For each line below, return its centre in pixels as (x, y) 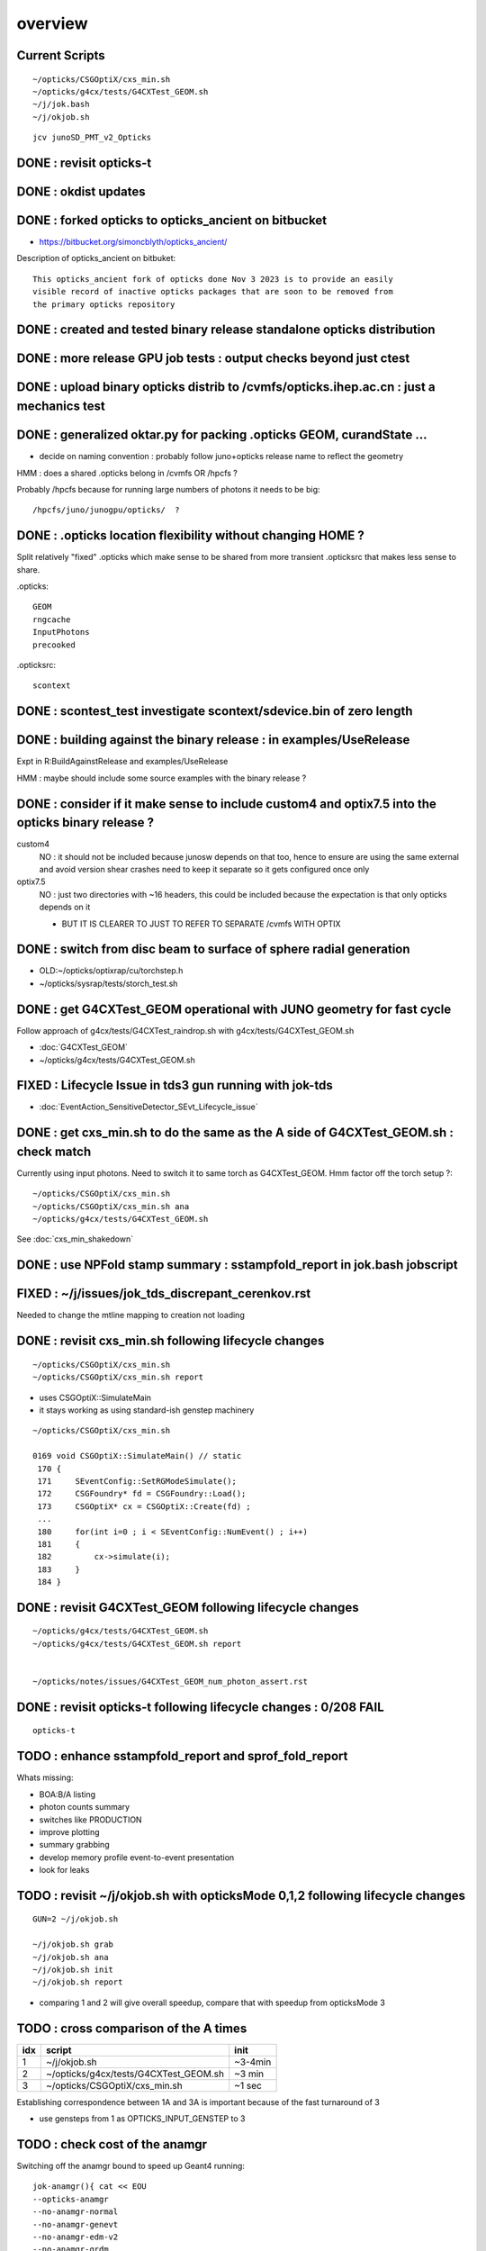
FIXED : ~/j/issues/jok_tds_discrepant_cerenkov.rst (164, 1293)
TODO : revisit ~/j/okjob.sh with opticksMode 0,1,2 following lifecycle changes (241, 1895)
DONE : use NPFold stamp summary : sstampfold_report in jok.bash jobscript (237, 1265)
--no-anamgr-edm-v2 (76, 2237)
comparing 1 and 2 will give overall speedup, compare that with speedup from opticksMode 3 (212, 2002)
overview (52, 23)
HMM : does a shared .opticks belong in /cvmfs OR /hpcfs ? (127, 473)
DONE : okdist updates (81, 191)
